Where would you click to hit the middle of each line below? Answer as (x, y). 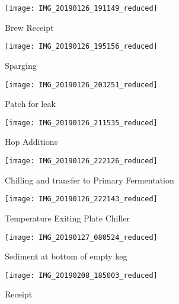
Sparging (21, 65)
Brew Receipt (29, 27)
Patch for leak (30, 104)
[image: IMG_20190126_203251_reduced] (81, 85)
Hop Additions (31, 142)
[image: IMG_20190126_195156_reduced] (81, 47)
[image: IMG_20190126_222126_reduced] (81, 161)
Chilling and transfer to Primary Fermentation (89, 180)
